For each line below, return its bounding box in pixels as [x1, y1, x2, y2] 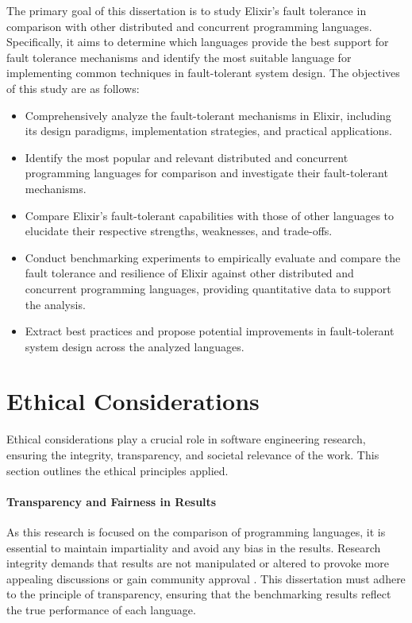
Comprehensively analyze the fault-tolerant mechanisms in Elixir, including [25, 106, 391, 123]
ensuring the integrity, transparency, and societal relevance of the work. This [6, 447, 379, 462]
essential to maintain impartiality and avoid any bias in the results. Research [6, 539, 381, 555]
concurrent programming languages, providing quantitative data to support [25, 280, 391, 296]
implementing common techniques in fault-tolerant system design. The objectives [6, 64, 400, 81]
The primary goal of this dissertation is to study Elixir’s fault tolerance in [6, 2, 367, 18]
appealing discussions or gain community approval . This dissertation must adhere [6, 570, 406, 586]
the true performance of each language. [6, 601, 196, 617]
